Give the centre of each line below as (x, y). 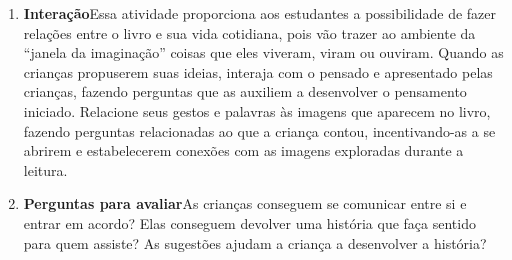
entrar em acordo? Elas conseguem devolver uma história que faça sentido (249, 222)
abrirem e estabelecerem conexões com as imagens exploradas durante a (243, 150)
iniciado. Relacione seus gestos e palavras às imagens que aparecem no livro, (257, 110)
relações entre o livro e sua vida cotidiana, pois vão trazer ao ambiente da (249, 32)
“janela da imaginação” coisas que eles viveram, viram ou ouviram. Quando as (263, 52)
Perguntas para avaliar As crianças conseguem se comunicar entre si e (245, 203)
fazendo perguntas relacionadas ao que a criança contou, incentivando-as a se (259, 130)
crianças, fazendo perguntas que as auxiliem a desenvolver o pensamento (245, 91)
